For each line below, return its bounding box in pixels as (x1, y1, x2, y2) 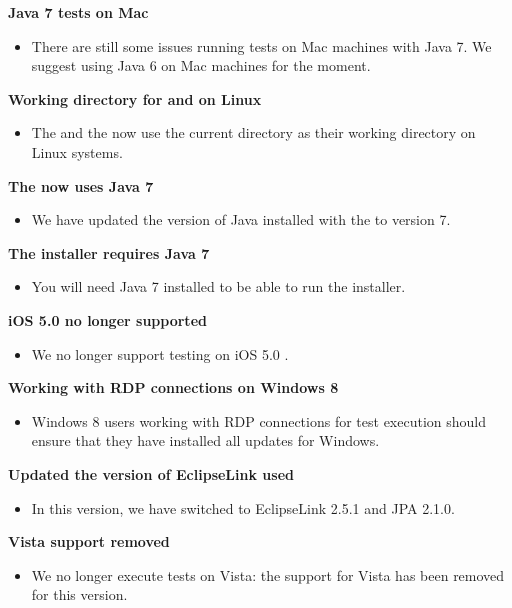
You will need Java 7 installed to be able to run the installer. (31, 276, 406, 297)
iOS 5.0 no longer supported (8, 309, 207, 330)
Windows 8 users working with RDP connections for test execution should (31, 410, 487, 431)
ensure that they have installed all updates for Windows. (31, 430, 380, 451)
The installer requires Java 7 (8, 242, 210, 263)
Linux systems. (31, 141, 123, 162)
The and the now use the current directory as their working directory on (31, 122, 476, 143)
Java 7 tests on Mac (8, 2, 149, 22)
